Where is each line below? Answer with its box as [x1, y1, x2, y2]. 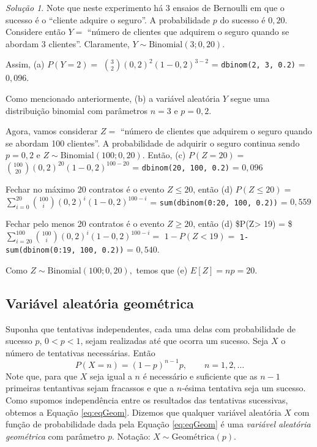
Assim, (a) [6, 58, 45, 71]
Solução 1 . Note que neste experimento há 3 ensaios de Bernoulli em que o [6, 1, 285, 13]
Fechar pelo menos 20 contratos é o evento [6, 217, 165, 230]
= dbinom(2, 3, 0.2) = [211, 58, 305, 71]
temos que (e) [136, 263, 188, 276]
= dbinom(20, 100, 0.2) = [132, 160, 239, 173]
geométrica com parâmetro [6, 429, 105, 442]
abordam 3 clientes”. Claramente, [6, 37, 130, 50]
